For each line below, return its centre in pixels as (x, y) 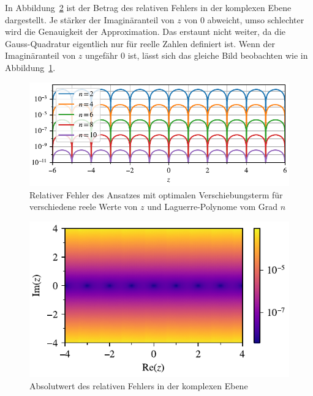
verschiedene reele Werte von (84, 207)
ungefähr (102, 55)
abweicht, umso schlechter (256, 19)
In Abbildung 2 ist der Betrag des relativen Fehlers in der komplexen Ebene (148, 7)
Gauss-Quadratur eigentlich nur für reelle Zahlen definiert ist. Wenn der (140, 43)
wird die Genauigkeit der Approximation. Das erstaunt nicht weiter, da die (145, 32)
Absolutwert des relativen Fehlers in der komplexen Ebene (139, 385)
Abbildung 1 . (30, 67)
